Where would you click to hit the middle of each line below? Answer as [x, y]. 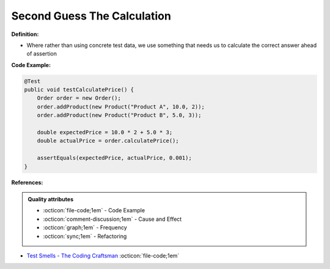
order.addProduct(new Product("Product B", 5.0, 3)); [119, 115]
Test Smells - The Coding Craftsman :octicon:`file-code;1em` [103, 256]
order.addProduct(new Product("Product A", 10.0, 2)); [121, 106]
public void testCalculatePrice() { [79, 90]
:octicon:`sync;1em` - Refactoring [85, 236]
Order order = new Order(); [79, 98]
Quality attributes [50, 199]
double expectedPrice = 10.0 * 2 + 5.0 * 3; [105, 132]
